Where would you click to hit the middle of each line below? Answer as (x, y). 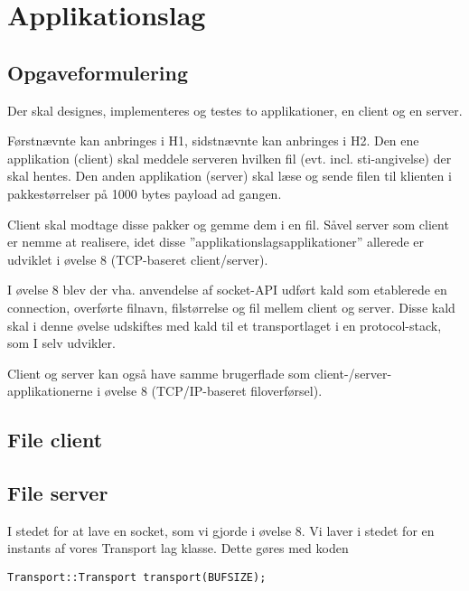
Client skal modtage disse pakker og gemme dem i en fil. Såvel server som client (228, 224)
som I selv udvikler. (61, 343)
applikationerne (50, 391)
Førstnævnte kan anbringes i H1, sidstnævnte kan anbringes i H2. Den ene (213, 141)
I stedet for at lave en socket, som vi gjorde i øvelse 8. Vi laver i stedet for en (221, 530)
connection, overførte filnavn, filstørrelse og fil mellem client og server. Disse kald (231, 307)
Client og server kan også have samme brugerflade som (159, 373)
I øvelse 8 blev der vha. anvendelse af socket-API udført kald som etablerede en (227, 290)
